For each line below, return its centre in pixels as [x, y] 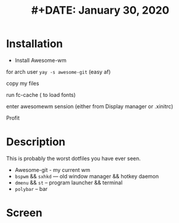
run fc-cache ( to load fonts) [41, 95]
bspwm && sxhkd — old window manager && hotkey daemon [87, 176]
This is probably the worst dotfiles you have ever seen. [74, 158]
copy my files [23, 83]
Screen [24, 213]
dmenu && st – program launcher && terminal [69, 183]
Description [36, 142]
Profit [13, 118]
